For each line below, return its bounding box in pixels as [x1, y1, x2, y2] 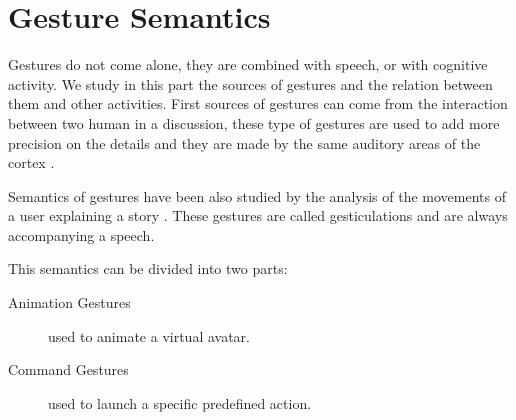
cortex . [8, 152, 55, 173]
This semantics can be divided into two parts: [8, 258, 288, 279]
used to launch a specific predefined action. [48, 392, 312, 413]
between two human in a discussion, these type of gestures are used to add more [8, 112, 500, 133]
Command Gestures [8, 359, 129, 380]
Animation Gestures [8, 292, 131, 313]
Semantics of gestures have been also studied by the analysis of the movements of [8, 185, 506, 206]
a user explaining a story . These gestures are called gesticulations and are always [8, 205, 508, 226]
